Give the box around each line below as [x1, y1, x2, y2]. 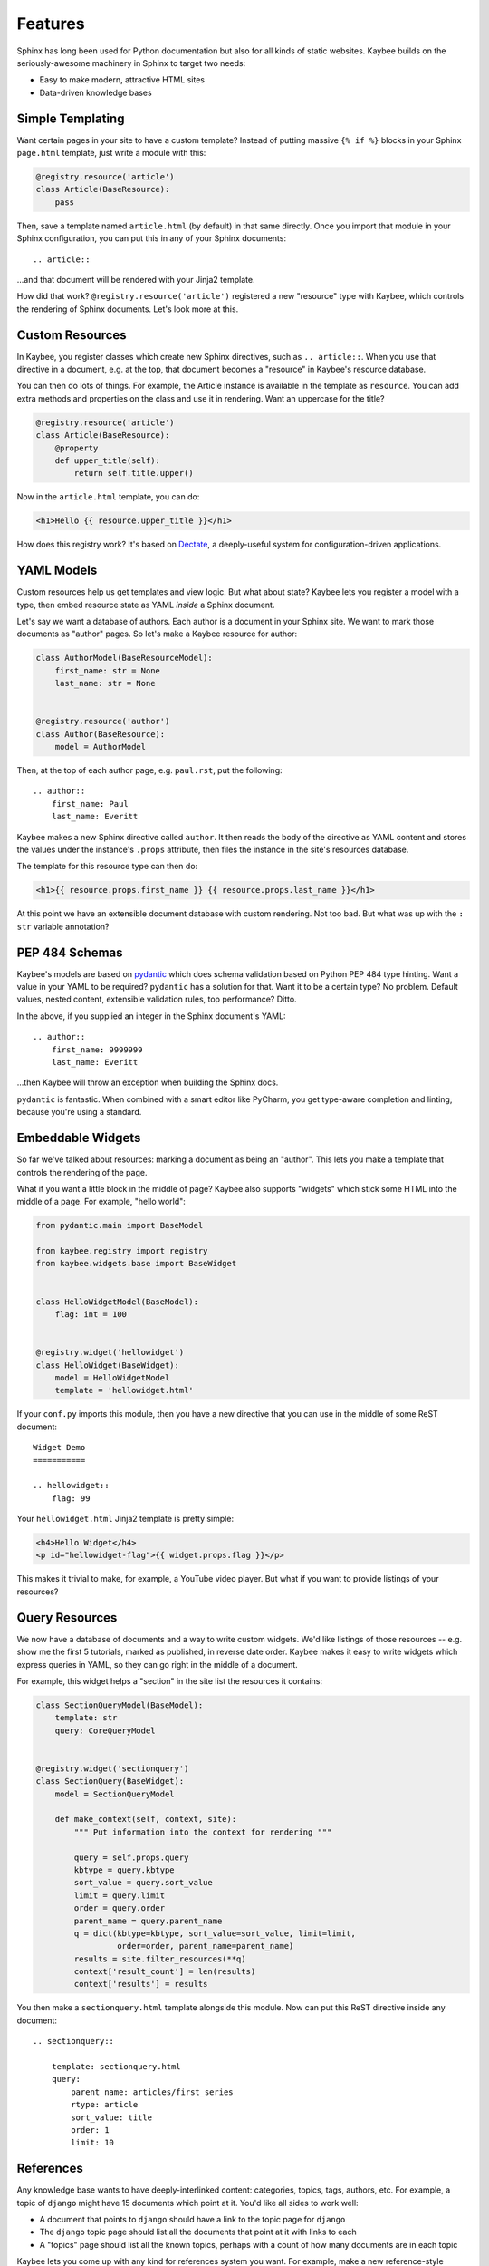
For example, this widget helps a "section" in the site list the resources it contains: [16, 1675, 323, 1686]
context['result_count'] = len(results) [73, 1967, 256, 1977]
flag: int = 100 [54, 1310, 127, 1319]
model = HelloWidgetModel [54, 1372, 170, 1382]
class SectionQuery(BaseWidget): [35, 1777, 185, 1787]
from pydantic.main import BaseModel [35, 1220, 204, 1231]
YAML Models [16, 563, 98, 578]
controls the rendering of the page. [16, 1167, 148, 1177]
